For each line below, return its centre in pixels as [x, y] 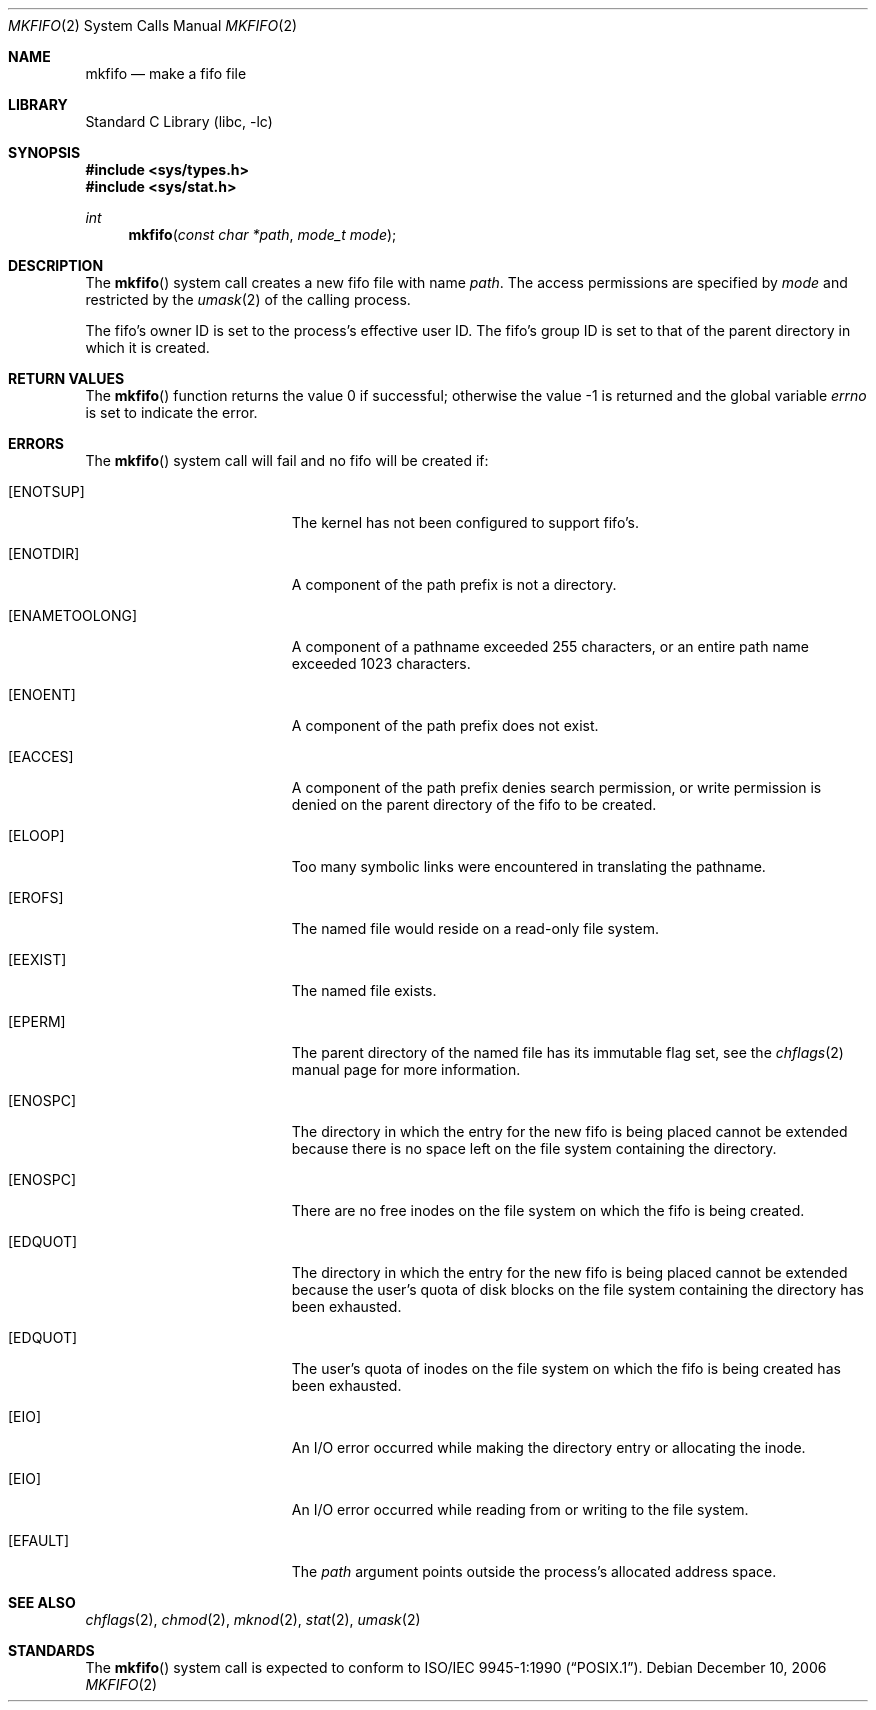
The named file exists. [364, 990]
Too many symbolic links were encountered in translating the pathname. [528, 866]
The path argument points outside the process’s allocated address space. [534, 1571]
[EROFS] [36, 897]
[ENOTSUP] [46, 491]
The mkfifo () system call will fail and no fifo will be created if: [287, 460]
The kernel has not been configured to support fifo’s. [465, 522]
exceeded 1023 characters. [381, 663]
